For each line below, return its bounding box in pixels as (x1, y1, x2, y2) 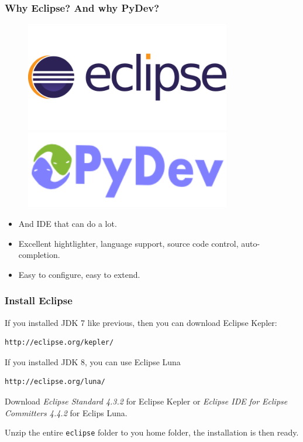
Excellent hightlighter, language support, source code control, (18, 237, 239, 249)
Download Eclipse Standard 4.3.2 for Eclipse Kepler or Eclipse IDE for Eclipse (5, 395, 288, 407)
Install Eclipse (5, 293, 73, 308)
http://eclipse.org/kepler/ (5, 338, 114, 347)
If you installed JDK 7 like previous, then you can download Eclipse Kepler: (5, 316, 277, 328)
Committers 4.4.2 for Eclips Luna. (5, 406, 128, 419)
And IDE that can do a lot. (18, 217, 117, 230)
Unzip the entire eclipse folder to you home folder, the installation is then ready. (5, 426, 299, 438)
